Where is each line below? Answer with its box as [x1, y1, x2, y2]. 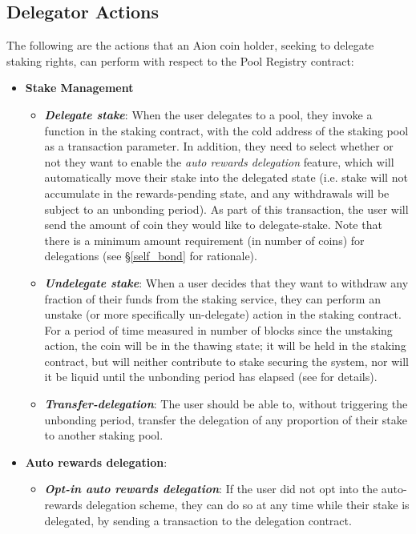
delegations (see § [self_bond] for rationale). [44, 247, 257, 264]
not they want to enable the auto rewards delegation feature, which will [44, 153, 394, 170]
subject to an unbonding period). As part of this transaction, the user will [44, 200, 409, 217]
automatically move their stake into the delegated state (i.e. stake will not [44, 169, 408, 186]
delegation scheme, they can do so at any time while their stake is [86, 496, 410, 513]
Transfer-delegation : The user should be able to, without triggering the [44, 395, 408, 412]
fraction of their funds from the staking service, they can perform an [44, 290, 381, 307]
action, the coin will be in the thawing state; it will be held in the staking [44, 337, 406, 354]
